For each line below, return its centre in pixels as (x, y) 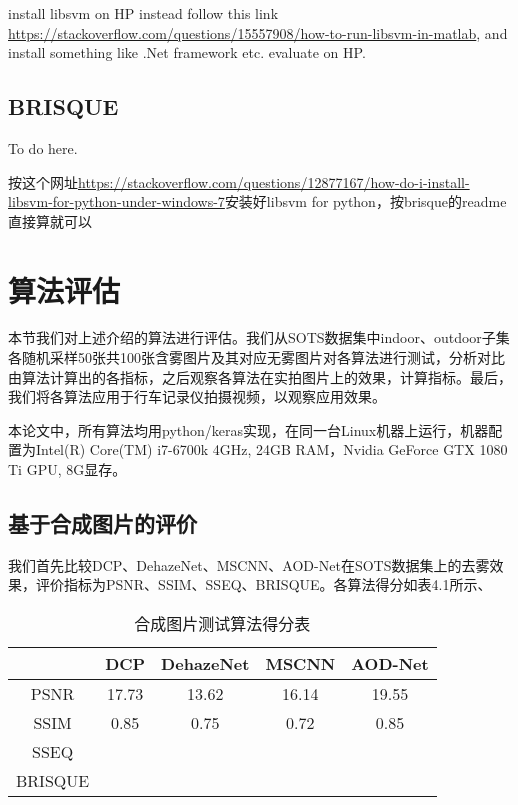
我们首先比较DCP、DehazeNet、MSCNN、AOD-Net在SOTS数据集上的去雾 (249, 564)
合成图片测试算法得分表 (222, 624)
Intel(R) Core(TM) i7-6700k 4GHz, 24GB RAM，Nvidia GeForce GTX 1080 (271, 449)
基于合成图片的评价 (102, 523)
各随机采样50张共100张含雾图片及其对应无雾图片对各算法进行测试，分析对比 (256, 357)
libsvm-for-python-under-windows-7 (116, 201)
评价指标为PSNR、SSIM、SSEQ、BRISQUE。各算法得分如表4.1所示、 (263, 584)
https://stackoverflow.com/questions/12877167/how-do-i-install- (274, 181)
